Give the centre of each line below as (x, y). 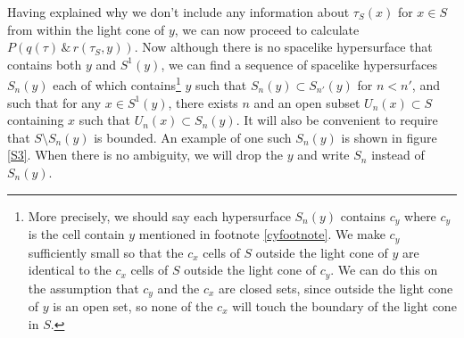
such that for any (54, 102)
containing (36, 120)
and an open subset (307, 102)
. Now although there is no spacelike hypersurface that (283, 47)
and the (178, 288)
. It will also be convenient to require (337, 120)
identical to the (70, 270)
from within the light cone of (86, 29)
